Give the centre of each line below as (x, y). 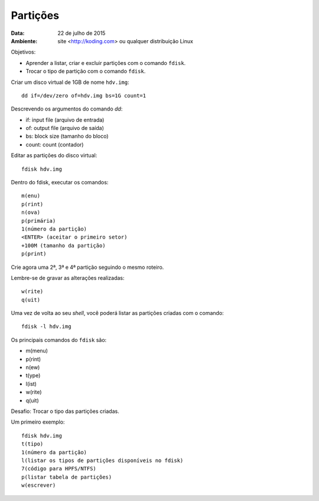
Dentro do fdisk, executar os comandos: (60, 183)
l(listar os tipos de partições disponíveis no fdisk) (102, 460)
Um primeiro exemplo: (38, 422)
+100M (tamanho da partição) (64, 245)
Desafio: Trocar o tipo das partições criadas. (65, 411)
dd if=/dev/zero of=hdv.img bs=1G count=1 (84, 95)
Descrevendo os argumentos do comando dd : (67, 109)
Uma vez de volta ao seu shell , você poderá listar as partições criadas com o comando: (117, 313)
